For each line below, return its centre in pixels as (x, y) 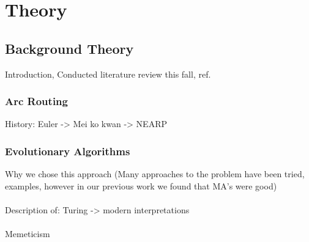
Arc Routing (36, 101)
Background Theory (69, 48)
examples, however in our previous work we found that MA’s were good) (141, 185)
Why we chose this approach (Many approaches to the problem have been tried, (155, 174)
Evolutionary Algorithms (68, 151)
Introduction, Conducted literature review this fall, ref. (108, 74)
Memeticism (28, 234)
